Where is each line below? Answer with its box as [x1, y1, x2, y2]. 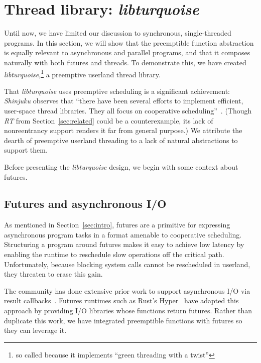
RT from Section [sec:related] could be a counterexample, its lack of [4, 115, 213, 126]
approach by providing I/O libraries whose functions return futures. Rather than [4, 305, 252, 316]
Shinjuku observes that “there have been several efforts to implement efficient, [4, 95, 243, 106]
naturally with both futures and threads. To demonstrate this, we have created [4, 57, 246, 67]
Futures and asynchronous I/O [4, 196, 167, 211]
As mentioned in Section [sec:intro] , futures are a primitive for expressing [4, 219, 230, 230]
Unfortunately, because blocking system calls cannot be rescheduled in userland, [4, 259, 250, 269]
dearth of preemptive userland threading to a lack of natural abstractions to [4, 135, 238, 145]
